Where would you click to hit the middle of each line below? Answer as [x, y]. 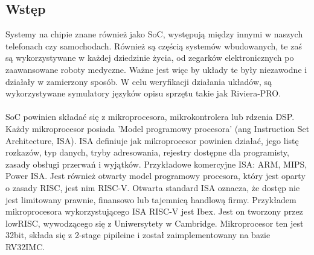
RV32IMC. [25, 246]
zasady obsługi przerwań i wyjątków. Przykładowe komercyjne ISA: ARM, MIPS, [156, 164]
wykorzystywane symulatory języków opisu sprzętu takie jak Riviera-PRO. [143, 93]
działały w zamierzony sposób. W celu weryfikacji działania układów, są [139, 81]
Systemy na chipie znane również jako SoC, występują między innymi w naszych [154, 34]
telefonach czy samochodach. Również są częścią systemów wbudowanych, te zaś [154, 46]
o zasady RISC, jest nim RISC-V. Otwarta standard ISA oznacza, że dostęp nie [153, 187]
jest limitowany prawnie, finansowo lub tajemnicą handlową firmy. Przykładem [151, 199]
